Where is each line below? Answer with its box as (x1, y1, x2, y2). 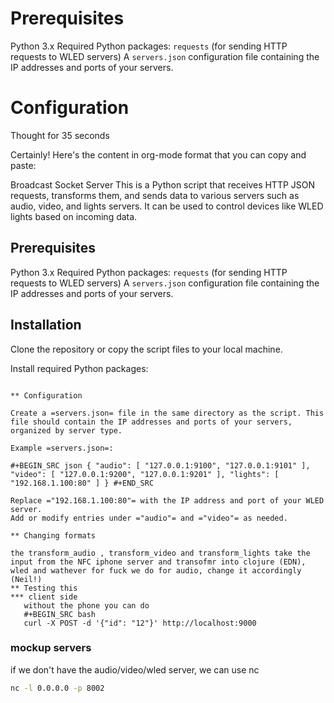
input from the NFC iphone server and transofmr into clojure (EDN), (10, 557, 307, 567)
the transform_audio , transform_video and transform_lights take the (10, 548, 311, 558)
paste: (10, 159, 37, 171)
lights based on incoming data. (10, 210, 138, 222)
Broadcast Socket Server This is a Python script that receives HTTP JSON (10, 178, 316, 191)
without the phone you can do (23, 600, 150, 611)
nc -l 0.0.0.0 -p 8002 (10, 683, 105, 693)
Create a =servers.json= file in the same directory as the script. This (10, 408, 325, 418)
